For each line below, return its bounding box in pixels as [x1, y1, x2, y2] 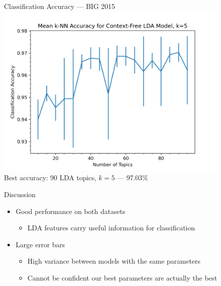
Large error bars [15, 239, 65, 249]
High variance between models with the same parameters [27, 256, 201, 266]
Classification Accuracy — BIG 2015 [4, 1, 115, 11]
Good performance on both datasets [15, 206, 125, 216]
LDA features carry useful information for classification [27, 222, 195, 233]
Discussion [4, 189, 36, 200]
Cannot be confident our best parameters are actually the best [27, 273, 218, 283]
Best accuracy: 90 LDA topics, [4, 172, 97, 183]
